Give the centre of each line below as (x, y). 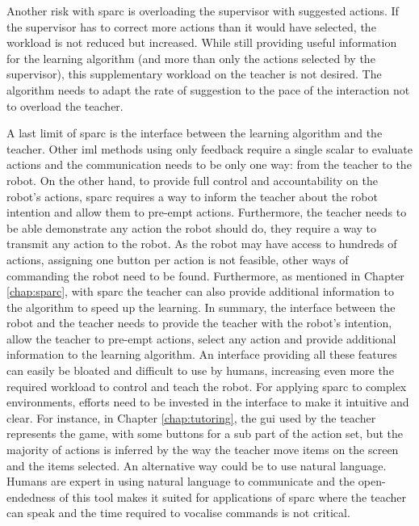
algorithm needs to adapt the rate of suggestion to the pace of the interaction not (208, 89)
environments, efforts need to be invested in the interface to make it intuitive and (208, 402)
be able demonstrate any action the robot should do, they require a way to (192, 227)
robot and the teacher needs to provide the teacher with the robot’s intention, (199, 323)
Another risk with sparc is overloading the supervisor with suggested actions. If (203, 11)
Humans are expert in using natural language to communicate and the (181, 481)
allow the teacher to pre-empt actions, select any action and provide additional (201, 338)
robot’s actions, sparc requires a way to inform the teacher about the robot (192, 196)
